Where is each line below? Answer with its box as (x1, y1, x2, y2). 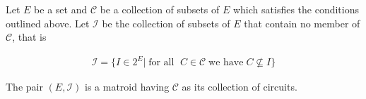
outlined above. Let (6, 15, 90, 30)
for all (148, 58, 175, 68)
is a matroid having (85, 79, 170, 94)
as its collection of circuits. (182, 79, 297, 94)
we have (208, 58, 244, 68)
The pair (6, 79, 43, 94)
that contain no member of (244, 15, 360, 30)
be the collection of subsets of (102, 15, 230, 30)
